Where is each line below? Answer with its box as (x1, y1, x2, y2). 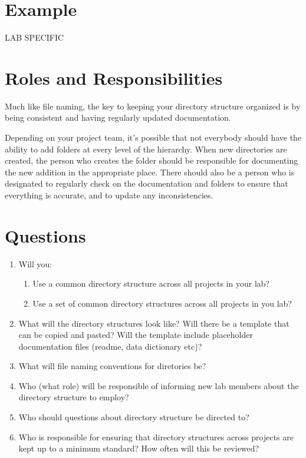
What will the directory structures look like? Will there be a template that (18, 317, 289, 329)
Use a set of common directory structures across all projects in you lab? (32, 297, 292, 309)
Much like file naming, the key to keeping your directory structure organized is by (5, 99, 301, 112)
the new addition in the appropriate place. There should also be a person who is (5, 165, 295, 178)
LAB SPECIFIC (5, 31, 64, 44)
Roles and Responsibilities (5, 65, 223, 89)
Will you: (18, 257, 52, 270)
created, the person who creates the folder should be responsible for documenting (5, 154, 298, 167)
